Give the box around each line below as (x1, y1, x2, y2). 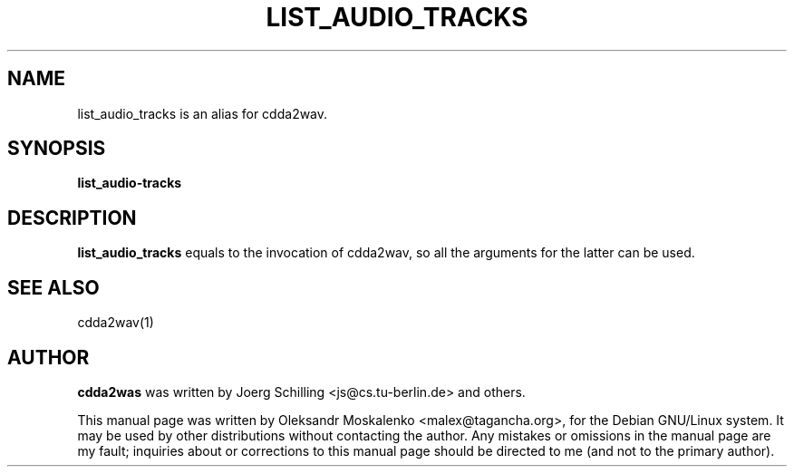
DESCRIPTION (7, 206, 137, 229)
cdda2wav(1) (77, 314, 154, 331)
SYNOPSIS (7, 137, 106, 160)
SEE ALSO (7, 276, 100, 299)
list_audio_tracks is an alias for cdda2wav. (77, 105, 328, 121)
